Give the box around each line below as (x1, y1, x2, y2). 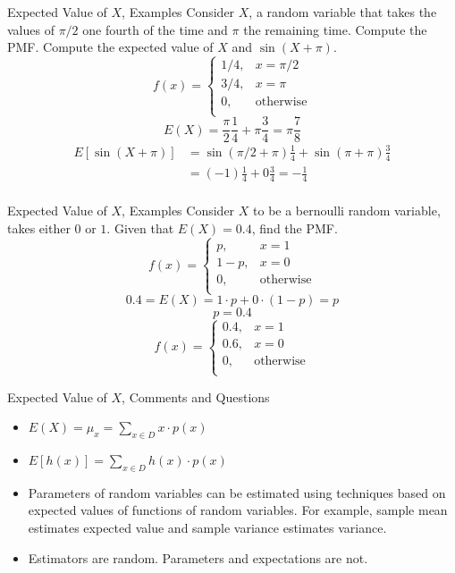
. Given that (106, 218, 174, 237)
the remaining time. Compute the (243, 20, 427, 38)
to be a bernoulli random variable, (253, 201, 441, 220)
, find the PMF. (251, 218, 338, 237)
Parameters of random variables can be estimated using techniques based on (28, 483, 446, 501)
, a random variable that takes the (249, 3, 437, 21)
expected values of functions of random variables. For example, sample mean (28, 501, 448, 519)
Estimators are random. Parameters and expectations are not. (28, 548, 368, 567)
